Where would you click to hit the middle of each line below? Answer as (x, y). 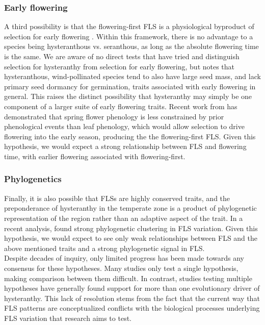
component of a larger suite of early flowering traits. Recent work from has (121, 106)
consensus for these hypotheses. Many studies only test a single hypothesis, (121, 268)
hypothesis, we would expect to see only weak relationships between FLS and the (131, 238)
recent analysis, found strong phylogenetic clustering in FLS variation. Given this (131, 228)
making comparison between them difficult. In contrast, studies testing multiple (128, 278)
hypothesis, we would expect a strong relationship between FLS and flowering (125, 146)
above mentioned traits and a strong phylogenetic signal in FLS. (104, 248)
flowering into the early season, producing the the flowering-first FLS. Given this (130, 136)
